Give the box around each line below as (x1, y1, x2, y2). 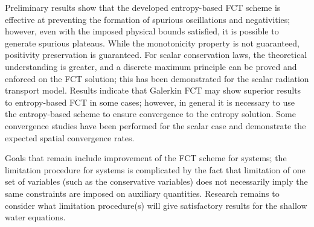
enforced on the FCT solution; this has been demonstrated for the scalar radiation (5, 72, 309, 85)
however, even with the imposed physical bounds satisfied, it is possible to (5, 25, 279, 37)
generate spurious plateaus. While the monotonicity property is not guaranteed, (5, 36, 300, 49)
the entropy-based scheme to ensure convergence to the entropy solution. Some (5, 107, 296, 120)
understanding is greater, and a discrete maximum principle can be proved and (5, 60, 297, 72)
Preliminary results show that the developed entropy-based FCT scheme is (5, 1, 281, 13)
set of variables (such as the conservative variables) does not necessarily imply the (5, 175, 308, 188)
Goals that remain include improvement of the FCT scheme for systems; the (5, 152, 287, 164)
